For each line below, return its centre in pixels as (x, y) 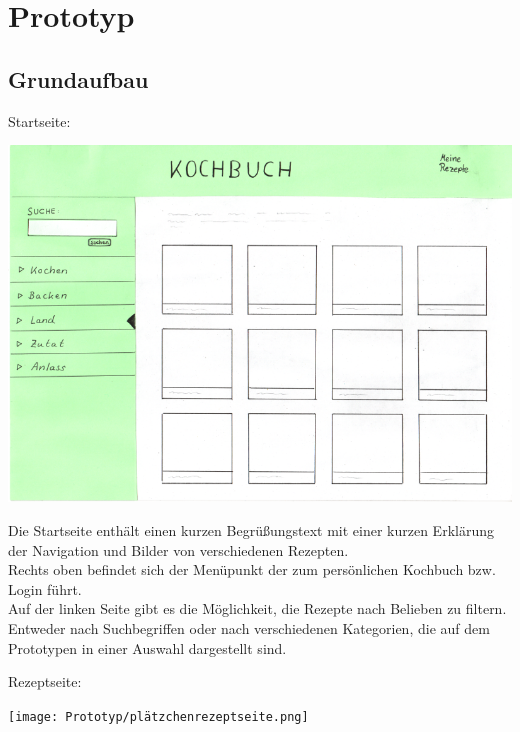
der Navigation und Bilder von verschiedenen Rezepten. (178, 549)
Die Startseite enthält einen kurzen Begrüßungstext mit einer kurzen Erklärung (251, 529)
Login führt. (45, 588)
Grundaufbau (78, 78)
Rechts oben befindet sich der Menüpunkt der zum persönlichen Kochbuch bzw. (252, 569)
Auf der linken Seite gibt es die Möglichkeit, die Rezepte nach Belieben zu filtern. (257, 608)
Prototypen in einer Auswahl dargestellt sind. (147, 647)
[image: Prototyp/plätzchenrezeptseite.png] (158, 716)
